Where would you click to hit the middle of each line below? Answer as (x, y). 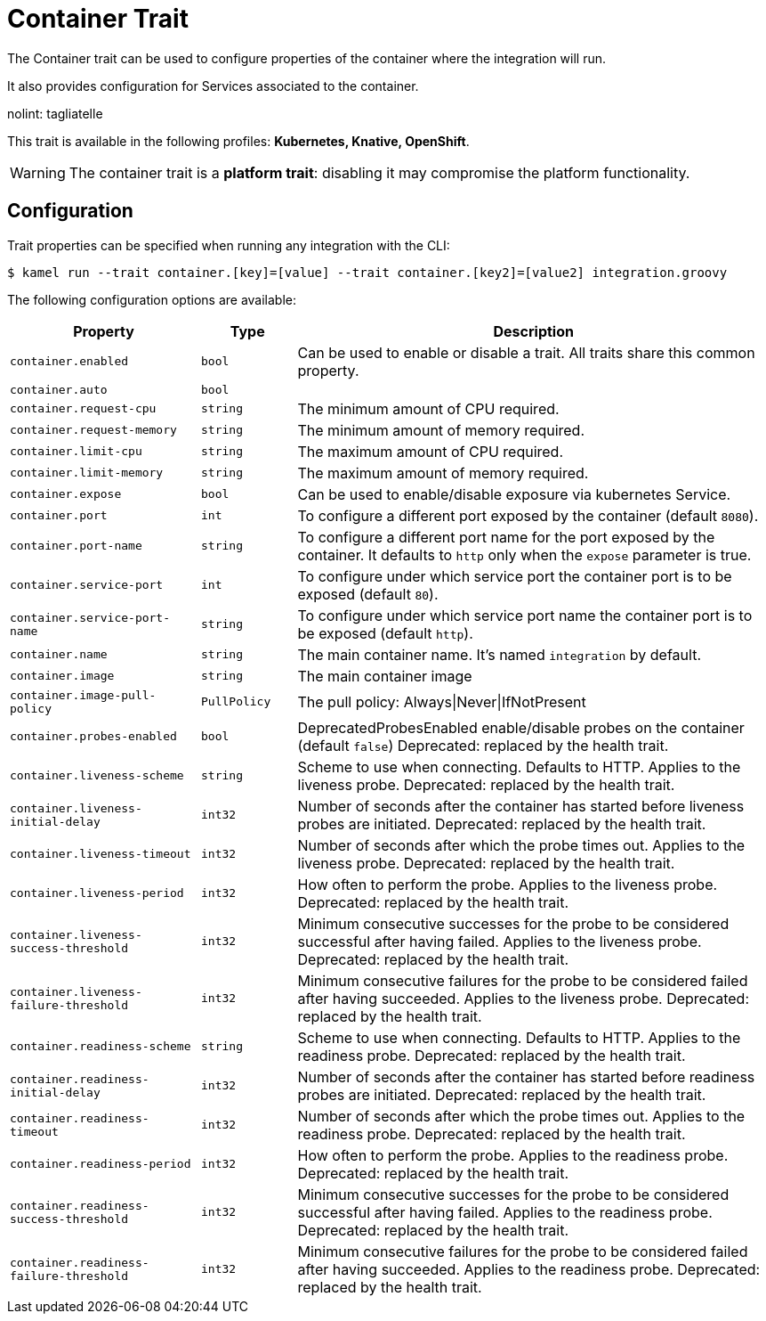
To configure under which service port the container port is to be (515, 576)
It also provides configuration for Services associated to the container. (213, 86)
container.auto (59, 389)
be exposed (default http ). (385, 633)
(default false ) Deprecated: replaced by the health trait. (483, 745)
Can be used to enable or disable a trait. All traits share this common (526, 352)
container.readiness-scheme (101, 1047)
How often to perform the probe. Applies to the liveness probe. (508, 884)
